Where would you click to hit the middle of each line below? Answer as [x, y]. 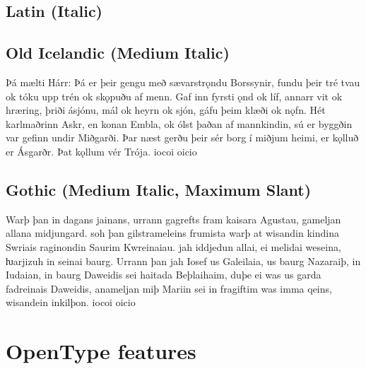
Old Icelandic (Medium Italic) [118, 53]
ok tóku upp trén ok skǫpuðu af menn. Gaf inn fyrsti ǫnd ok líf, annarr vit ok [174, 96]
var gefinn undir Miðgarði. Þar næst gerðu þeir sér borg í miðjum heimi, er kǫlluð [182, 137]
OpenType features [101, 351]
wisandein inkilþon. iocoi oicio [71, 302]
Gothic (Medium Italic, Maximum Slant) [159, 189]
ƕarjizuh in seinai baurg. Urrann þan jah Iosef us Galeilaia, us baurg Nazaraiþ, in [183, 260]
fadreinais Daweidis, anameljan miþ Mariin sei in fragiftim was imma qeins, [169, 288]
